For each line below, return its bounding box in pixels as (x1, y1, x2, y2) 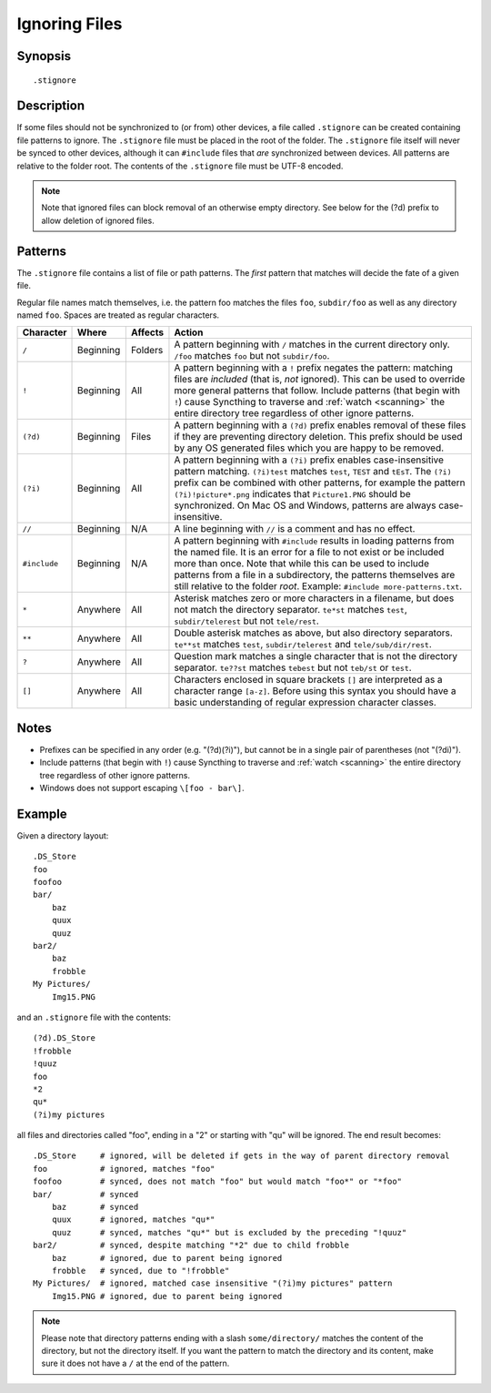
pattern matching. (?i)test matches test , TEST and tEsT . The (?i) (174, 465, 452, 478)
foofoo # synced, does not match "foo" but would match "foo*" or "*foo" (33, 1176, 403, 1187)
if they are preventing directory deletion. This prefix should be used (174, 431, 463, 443)
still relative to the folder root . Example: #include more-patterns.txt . (174, 580, 463, 593)
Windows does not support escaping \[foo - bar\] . (39, 782, 245, 793)
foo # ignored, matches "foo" (33, 1164, 215, 1174)
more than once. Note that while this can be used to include (174, 557, 429, 570)
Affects (130, 326, 164, 339)
